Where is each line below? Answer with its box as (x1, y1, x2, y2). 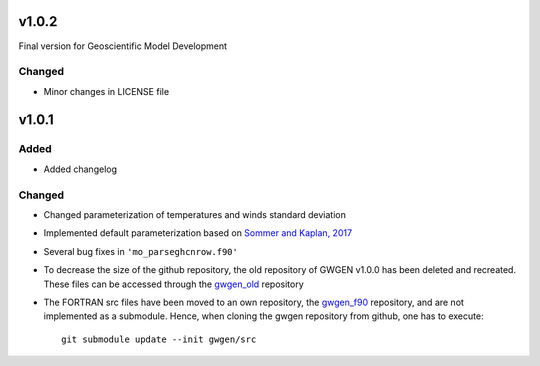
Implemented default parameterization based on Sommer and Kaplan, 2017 (43, 227, 353, 239)
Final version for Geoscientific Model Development (18, 40, 228, 52)
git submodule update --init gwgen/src (61, 333, 257, 345)
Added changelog (43, 163, 118, 175)
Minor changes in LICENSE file (43, 85, 170, 97)
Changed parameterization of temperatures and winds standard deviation (43, 208, 347, 220)
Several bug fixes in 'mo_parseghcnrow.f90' (43, 245, 239, 257)
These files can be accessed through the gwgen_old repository (43, 278, 304, 290)
